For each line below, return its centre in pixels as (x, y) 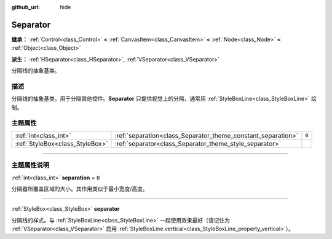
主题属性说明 (30, 165)
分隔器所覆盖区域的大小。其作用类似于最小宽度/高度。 (80, 189)
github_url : (26, 7)
